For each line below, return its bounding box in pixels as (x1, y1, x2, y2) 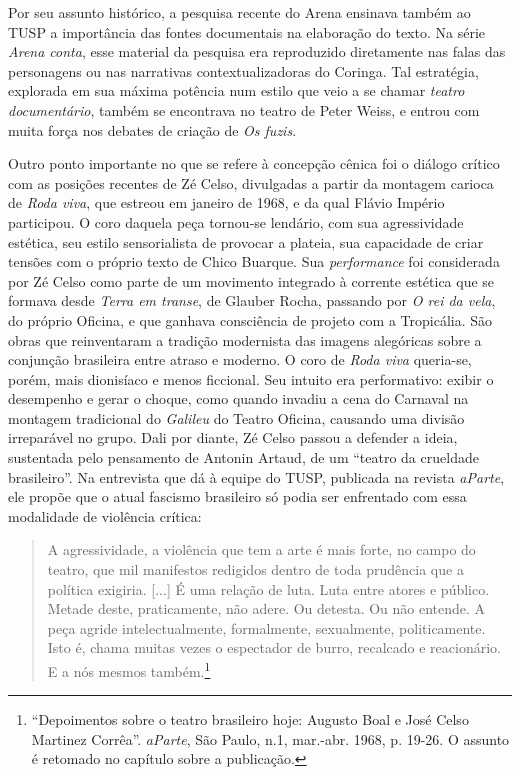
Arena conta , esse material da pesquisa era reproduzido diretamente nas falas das (8, 41, 506, 62)
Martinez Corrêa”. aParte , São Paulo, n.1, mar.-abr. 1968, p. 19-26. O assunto (31, 728, 510, 749)
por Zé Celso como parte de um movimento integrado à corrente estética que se (8, 270, 495, 291)
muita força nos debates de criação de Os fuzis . (8, 119, 297, 140)
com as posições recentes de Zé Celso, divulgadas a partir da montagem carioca (8, 172, 494, 193)
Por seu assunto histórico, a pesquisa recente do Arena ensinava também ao (8, 2, 471, 22)
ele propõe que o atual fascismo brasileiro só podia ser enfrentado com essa (8, 486, 467, 507)
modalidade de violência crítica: (8, 505, 202, 526)
